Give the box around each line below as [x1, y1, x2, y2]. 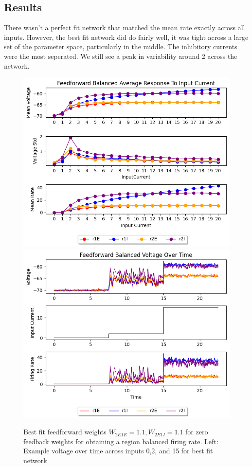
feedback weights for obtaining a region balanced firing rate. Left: [23, 436, 218, 446]
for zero [185, 427, 208, 437]
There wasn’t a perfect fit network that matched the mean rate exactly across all [4, 22, 245, 33]
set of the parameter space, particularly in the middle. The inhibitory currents [4, 41, 237, 52]
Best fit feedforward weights [23, 427, 107, 437]
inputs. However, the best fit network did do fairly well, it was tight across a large [4, 32, 249, 42]
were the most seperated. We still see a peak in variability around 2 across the [4, 51, 237, 61]
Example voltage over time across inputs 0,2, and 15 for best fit [23, 446, 213, 456]
